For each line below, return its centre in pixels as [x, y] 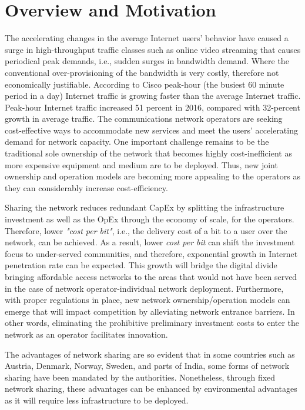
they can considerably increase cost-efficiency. [86, 187]
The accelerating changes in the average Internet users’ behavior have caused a [147, 38]
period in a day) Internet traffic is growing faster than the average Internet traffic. [153, 96]
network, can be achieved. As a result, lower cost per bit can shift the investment [150, 242]
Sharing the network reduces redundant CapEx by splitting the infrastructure [145, 207]
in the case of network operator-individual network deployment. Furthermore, [144, 288]
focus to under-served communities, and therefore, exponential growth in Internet [151, 253]
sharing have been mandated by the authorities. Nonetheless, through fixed [140, 377]
